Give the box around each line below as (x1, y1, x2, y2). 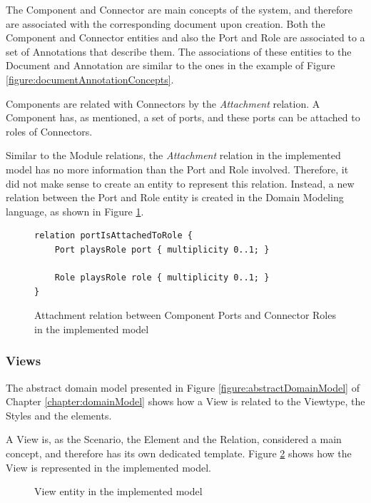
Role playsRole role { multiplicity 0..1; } (54, 273, 270, 283)
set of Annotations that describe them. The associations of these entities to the (6, 44, 352, 59)
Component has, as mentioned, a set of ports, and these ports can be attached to (6, 110, 360, 125)
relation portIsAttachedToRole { (34, 230, 193, 241)
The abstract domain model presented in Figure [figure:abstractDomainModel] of (6, 380, 360, 395)
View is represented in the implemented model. (6, 459, 211, 474)
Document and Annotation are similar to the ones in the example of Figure (6, 58, 335, 73)
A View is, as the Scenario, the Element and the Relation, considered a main (6, 432, 342, 447)
